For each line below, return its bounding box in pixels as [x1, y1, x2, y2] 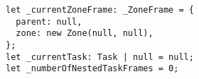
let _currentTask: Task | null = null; [6, 51, 194, 62]
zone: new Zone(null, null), [16, 28, 154, 39]
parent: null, [16, 16, 82, 27]
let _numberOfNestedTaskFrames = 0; [6, 63, 179, 74]
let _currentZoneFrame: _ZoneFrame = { [6, 5, 194, 15]
